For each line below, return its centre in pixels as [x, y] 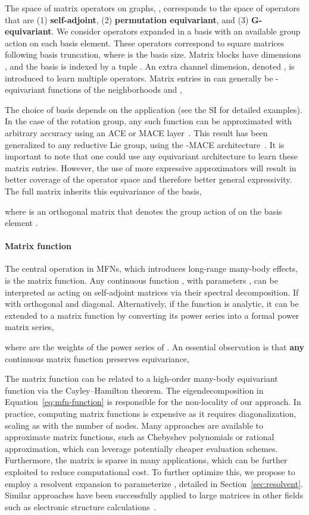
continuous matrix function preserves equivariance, [97, 358]
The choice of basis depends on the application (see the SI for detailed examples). [154, 109]
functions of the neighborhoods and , [115, 90]
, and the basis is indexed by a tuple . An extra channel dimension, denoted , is [150, 66]
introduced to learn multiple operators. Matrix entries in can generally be [139, 78]
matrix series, [29, 327]
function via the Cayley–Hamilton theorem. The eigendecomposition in [134, 390]
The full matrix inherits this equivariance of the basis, [103, 191]
